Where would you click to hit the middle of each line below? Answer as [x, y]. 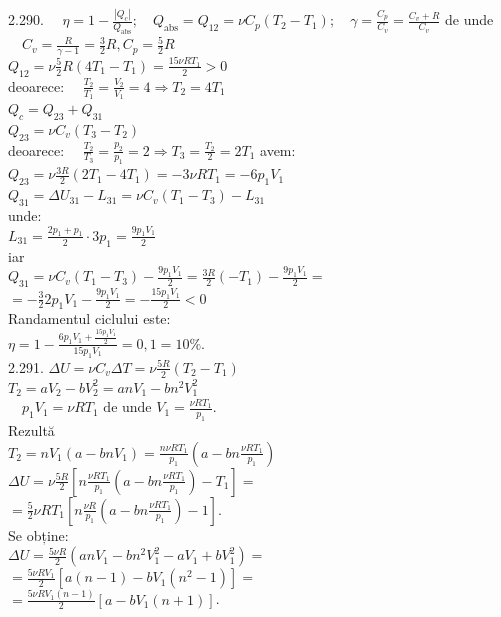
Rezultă [31, 430]
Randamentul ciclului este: [89, 318]
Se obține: [38, 534]
